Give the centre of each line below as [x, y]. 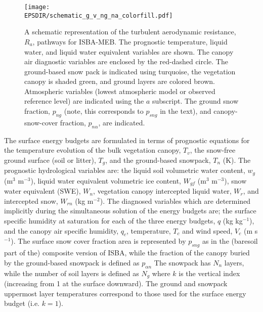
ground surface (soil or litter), [50, 160]
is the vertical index [209, 273]
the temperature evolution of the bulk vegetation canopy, [93, 150]
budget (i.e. [22, 303]
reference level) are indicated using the [84, 101]
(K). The [237, 160]
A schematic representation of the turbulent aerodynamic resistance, [130, 32]
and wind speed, [207, 230]
